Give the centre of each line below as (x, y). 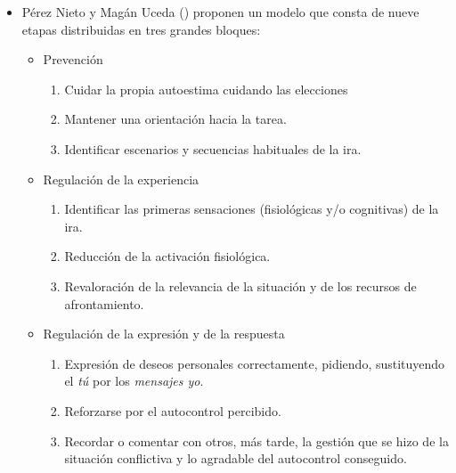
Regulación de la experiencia (121, 179)
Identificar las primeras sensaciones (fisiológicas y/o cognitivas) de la (252, 209)
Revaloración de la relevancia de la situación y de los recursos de (240, 285)
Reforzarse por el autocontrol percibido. (173, 410)
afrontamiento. (104, 303)
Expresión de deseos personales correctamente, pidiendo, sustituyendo (255, 363)
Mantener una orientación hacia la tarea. (175, 119)
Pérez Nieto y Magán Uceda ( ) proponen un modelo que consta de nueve (220, 12)
